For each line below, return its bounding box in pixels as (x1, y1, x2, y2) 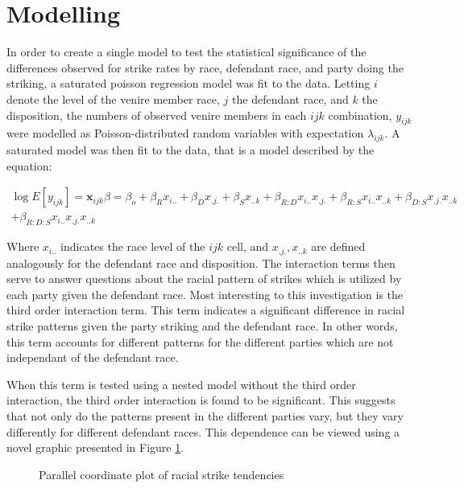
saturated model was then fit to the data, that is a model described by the (6, 141, 375, 158)
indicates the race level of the (60, 238, 205, 255)
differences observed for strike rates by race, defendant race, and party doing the (6, 59, 404, 76)
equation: (6, 157, 52, 174)
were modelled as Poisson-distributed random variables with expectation (6, 125, 364, 141)
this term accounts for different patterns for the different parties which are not (6, 333, 394, 350)
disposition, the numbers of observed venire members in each (6, 106, 307, 123)
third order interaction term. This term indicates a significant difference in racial (6, 301, 405, 318)
